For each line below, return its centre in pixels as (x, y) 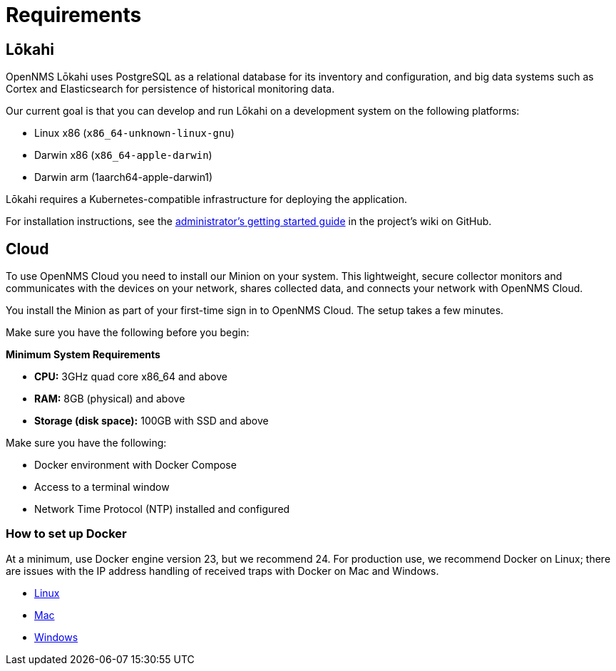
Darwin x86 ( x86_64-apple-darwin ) (123, 155)
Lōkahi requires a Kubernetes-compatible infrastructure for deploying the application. (206, 199)
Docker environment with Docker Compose (135, 465)
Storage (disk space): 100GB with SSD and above (152, 421)
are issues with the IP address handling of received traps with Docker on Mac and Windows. (222, 571)
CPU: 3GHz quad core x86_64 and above (131, 377)
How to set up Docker (66, 534)
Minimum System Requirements (83, 355)
